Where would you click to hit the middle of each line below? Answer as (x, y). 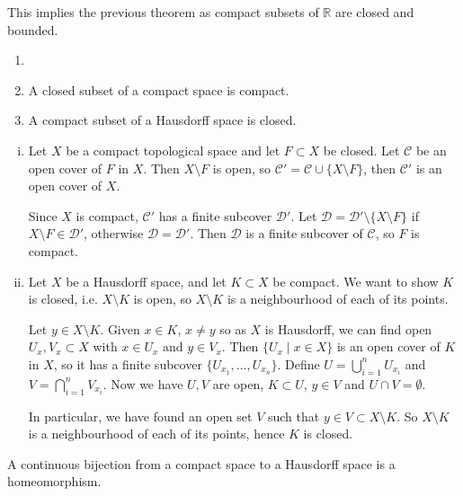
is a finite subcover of (304, 233)
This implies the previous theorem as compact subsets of (163, 12)
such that (294, 416)
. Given (120, 328)
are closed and (374, 12)
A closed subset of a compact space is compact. (159, 89)
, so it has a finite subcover (128, 363)
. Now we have (143, 383)
